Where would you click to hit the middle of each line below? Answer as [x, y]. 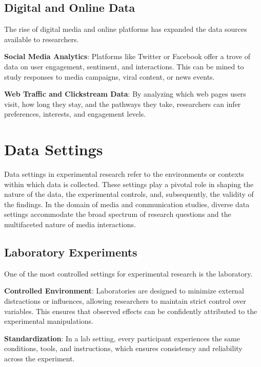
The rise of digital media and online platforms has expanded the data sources [126, 29]
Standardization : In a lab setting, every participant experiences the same [122, 338]
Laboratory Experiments [71, 252]
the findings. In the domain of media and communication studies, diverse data [127, 204]
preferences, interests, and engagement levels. [75, 114]
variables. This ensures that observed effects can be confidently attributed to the [131, 311]
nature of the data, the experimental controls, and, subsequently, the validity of [129, 194]
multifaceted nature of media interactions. [70, 224]
